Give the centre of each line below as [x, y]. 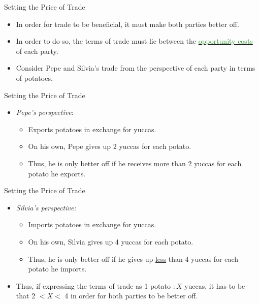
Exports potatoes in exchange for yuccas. [92, 129]
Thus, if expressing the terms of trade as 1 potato [93, 285]
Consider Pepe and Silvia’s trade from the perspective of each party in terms [136, 68]
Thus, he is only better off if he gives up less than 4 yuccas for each [133, 259]
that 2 [26, 296]
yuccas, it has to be [215, 285]
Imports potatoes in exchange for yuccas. [92, 224]
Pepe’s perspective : [45, 112]
